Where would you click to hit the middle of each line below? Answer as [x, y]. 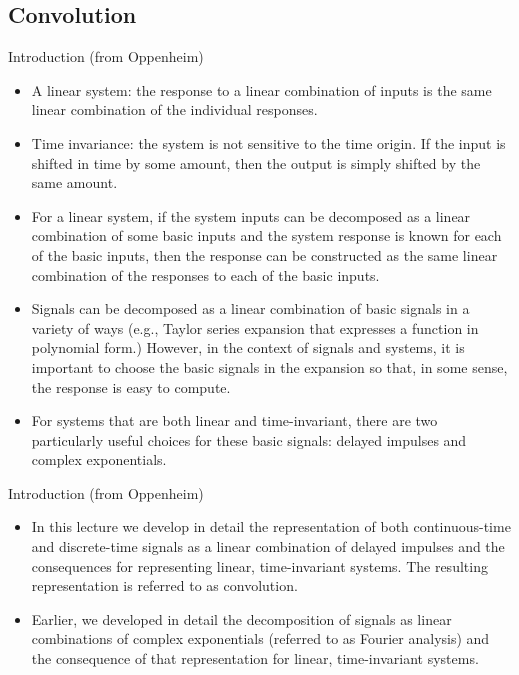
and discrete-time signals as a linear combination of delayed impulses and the [268, 546]
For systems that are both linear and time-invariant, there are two [234, 420]
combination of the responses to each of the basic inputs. [205, 274]
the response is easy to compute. [131, 386]
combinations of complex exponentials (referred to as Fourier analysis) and [260, 638]
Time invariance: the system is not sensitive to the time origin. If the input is [268, 142]
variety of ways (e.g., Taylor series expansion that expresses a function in [255, 327]
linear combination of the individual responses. [174, 109]
